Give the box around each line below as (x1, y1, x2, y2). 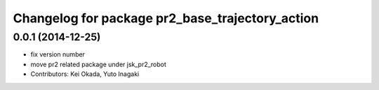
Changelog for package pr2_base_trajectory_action (13, 10, 319, 26)
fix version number (30, 50, 86, 59)
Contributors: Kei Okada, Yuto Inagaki (30, 70, 140, 78)
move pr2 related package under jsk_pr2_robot (30, 60, 166, 68)
